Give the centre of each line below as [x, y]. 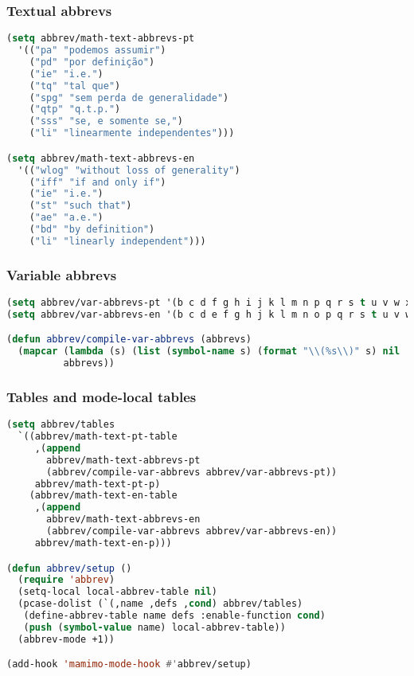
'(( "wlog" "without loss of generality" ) [129, 170]
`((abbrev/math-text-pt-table [98, 437]
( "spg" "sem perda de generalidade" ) [129, 98]
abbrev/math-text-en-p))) [103, 543]
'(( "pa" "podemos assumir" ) [92, 51]
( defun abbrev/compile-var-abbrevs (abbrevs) [129, 340]
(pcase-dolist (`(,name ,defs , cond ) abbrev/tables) [160, 604]
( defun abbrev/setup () [69, 568]
